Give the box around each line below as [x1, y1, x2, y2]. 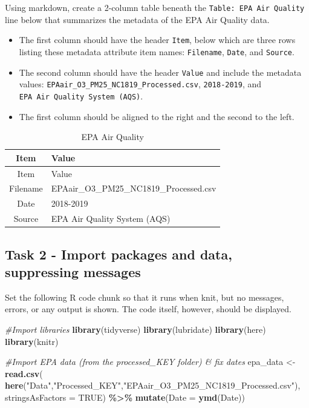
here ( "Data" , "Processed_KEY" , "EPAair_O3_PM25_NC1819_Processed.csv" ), [5, 379, 301, 392]
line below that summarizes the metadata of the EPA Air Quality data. [5, 13, 270, 25]
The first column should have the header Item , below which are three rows [19, 33, 296, 46]
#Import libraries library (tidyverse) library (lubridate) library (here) [5, 323, 266, 335]
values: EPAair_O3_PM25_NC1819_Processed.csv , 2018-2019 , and [19, 78, 262, 90]
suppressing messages [5, 262, 141, 281]
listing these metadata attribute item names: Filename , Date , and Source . [19, 45, 294, 58]
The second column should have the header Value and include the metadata [19, 65, 302, 78]
